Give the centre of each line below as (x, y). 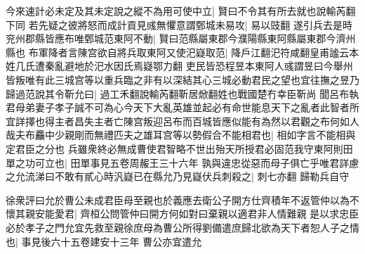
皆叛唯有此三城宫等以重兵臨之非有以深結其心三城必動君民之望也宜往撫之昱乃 (182, 79)
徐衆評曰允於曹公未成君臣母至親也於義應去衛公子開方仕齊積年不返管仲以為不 (182, 199)
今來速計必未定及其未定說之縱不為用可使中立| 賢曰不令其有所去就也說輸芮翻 (181, 11)
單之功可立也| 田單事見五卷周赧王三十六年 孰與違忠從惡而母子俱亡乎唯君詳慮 (182, 162)
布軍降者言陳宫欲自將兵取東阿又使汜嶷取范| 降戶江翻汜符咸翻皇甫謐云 (189, 52)
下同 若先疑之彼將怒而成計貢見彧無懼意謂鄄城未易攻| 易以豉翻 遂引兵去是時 (179, 24)
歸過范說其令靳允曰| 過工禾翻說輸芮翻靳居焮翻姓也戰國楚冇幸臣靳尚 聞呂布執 (182, 93)
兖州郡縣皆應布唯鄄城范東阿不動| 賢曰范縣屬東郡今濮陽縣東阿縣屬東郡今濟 (176, 38)
